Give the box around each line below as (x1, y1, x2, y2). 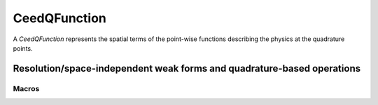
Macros (13, 83, 40, 93)
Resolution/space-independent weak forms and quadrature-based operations (13, 63, 360, 74)
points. (13, 44, 33, 52)
